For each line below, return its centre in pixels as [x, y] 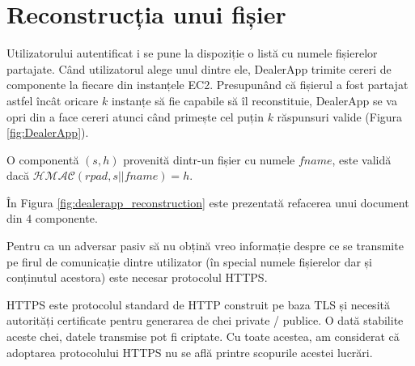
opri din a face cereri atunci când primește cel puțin [135, 116]
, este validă [362, 159]
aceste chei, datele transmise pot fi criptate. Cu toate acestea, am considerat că [203, 336]
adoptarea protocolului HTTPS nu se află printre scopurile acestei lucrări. [190, 352]
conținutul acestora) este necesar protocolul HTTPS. [137, 277]
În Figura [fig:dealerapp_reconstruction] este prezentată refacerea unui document [208, 202]
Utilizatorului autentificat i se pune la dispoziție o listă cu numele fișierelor [192, 53]
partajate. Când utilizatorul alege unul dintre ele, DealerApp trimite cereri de [199, 68]
